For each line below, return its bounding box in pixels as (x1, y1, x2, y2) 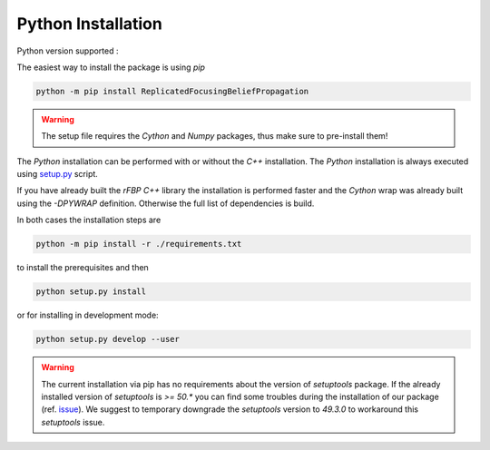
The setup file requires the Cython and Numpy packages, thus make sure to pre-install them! (41, 131, 388, 142)
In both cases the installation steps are (16, 214, 162, 226)
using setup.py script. (16, 169, 99, 180)
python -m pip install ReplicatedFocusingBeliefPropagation (35, 86, 309, 96)
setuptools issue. (41, 416, 105, 427)
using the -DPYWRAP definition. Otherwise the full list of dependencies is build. (16, 198, 315, 209)
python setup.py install (35, 287, 147, 297)
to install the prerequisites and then (16, 262, 149, 273)
